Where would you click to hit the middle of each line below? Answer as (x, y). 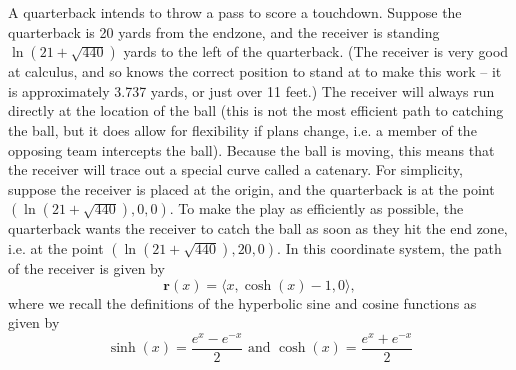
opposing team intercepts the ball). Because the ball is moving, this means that (251, 149)
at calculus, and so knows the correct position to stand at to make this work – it (255, 71)
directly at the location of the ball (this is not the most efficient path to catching (256, 110)
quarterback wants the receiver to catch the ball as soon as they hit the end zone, (258, 228)
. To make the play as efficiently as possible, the (316, 208)
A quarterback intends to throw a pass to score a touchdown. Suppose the (235, 12)
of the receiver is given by (86, 267)
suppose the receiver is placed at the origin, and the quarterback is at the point (251, 188)
